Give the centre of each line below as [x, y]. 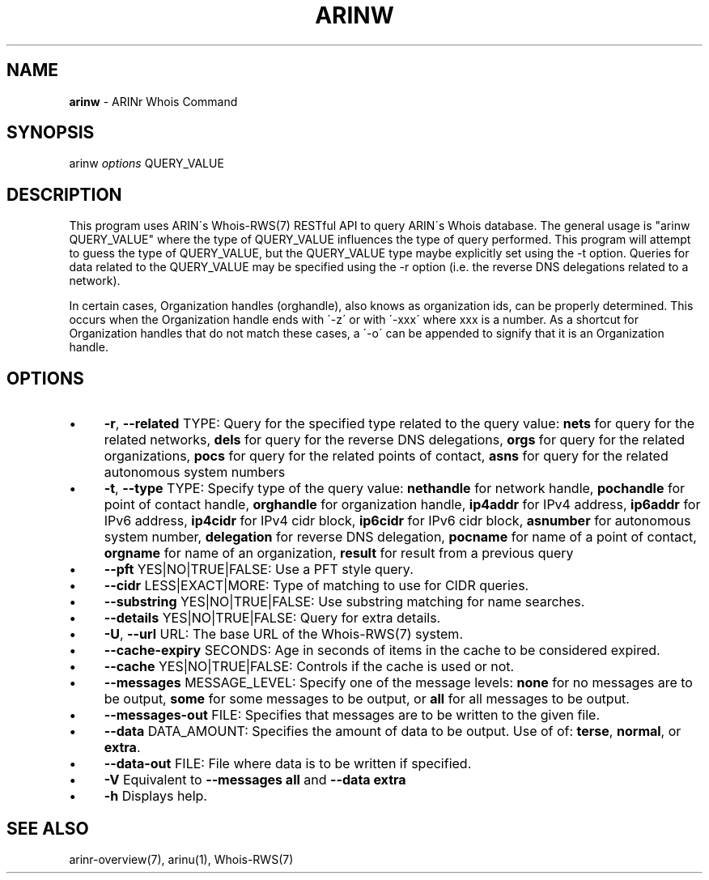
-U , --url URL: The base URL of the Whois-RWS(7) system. [283, 634]
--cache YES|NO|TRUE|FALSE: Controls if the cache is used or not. [309, 667]
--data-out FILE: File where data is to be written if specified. [288, 764]
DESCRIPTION [64, 194]
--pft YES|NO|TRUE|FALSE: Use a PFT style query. [259, 570]
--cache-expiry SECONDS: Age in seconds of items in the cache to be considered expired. [382, 650]
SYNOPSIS [51, 133]
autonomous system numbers [195, 472]
